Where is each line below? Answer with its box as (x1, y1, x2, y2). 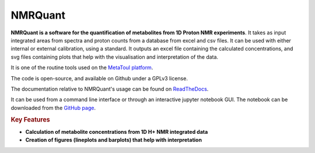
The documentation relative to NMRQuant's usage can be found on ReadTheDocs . (10, 85, 209, 92)
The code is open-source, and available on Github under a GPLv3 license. (10, 74, 188, 81)
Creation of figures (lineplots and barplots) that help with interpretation (25, 137, 202, 144)
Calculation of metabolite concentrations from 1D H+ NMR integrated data (25, 128, 208, 135)
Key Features (10, 116, 50, 124)
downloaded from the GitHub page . (10, 104, 96, 111)
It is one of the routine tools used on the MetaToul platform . (10, 64, 153, 71)
